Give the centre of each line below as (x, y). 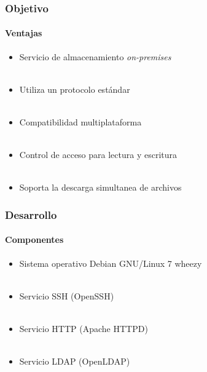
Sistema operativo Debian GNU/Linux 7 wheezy (111, 263)
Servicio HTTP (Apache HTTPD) (84, 328)
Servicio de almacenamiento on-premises (95, 56)
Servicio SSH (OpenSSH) (67, 295)
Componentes (34, 239)
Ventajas (24, 33)
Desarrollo (31, 214)
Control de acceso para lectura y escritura (98, 155)
